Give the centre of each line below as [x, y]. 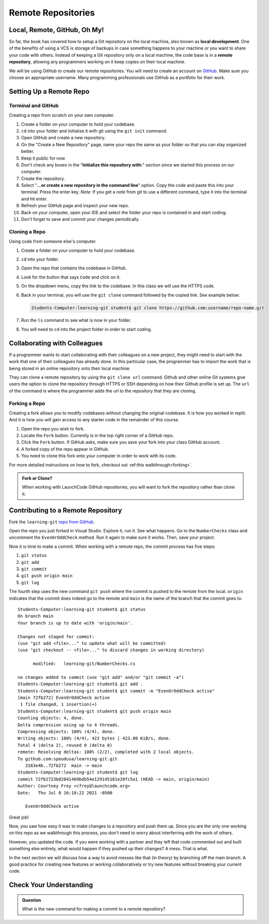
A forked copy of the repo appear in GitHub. [65, 449]
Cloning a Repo [27, 231]
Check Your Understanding [51, 885]
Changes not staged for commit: [56, 636]
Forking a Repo [27, 403]
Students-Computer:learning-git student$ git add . [80, 684]
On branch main [36, 616]
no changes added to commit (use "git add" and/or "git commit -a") [101, 677]
